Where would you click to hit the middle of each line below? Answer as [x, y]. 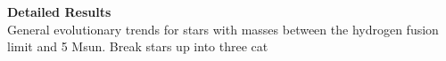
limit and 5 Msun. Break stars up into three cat [138, 46]
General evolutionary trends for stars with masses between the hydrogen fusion [223, 29]
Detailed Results [59, 11]
